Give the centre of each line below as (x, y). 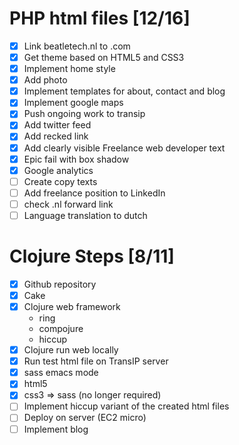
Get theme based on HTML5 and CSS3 (104, 57)
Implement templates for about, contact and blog (124, 91)
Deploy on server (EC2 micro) (85, 418)
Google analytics (58, 170)
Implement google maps (73, 103)
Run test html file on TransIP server (96, 361)
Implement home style (69, 69)
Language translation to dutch (85, 215)
